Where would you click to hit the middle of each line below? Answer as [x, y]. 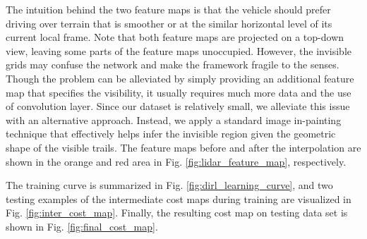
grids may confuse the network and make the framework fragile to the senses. [173, 65]
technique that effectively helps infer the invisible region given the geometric [171, 134]
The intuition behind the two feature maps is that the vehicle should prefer [168, 9]
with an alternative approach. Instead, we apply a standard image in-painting [174, 119]
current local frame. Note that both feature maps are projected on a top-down [175, 37]
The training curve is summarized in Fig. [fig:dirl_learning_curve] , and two [169, 185]
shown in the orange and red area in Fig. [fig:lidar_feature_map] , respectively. [176, 161]
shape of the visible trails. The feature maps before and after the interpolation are [183, 147]
